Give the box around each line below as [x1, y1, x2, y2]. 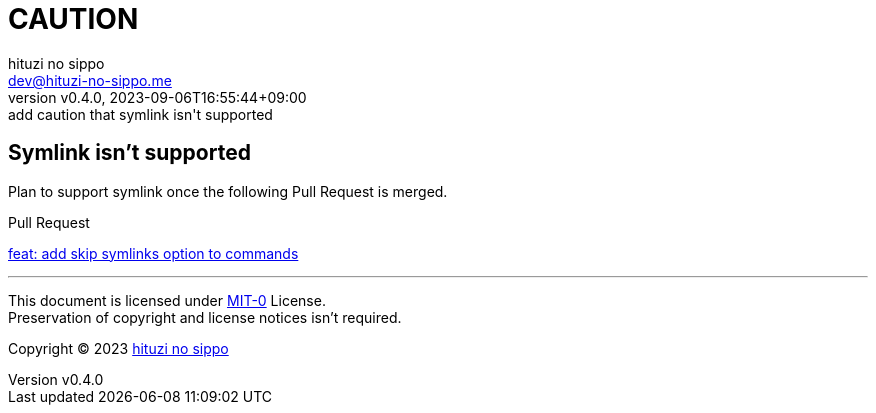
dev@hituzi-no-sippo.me [8, 71, 172, 89]
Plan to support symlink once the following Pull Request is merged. [8, 182, 448, 200]
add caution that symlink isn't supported [8, 105, 273, 123]
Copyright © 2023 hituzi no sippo [8, 339, 229, 357]
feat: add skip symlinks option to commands [8, 244, 299, 262]
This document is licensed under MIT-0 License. [8, 291, 326, 309]
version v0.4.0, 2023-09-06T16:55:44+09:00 [8, 88, 307, 106]
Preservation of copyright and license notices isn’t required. [8, 308, 402, 326]
